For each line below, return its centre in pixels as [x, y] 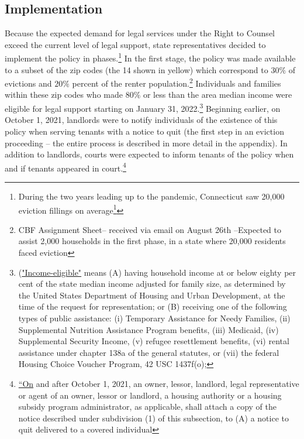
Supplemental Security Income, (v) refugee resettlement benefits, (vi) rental [154, 341]
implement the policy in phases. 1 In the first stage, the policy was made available [150, 57]
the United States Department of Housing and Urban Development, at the [152, 295]
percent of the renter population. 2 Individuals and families [177, 82]
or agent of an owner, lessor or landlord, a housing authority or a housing [150, 395]
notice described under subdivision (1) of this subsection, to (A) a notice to [153, 418]
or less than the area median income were [217, 95]
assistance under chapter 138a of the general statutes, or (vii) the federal [149, 352]
